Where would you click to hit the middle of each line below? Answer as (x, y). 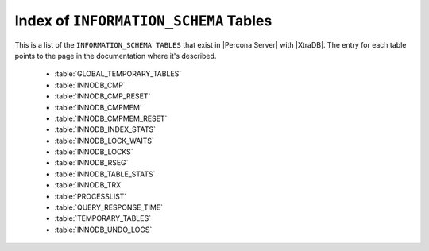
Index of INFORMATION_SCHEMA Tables (143, 21)
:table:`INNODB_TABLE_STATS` (105, 174)
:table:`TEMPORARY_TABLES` (102, 218)
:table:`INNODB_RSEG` (91, 163)
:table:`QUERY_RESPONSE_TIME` (108, 207)
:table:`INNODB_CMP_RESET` (102, 96)
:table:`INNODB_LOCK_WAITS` (104, 141)
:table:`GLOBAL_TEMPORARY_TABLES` (118, 74)
